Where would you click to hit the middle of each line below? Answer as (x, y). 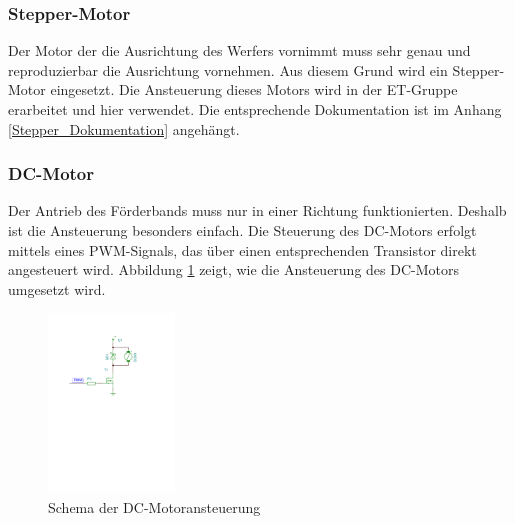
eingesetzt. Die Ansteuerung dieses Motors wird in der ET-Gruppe (254, 89)
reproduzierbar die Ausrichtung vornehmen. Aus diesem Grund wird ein (228, 69)
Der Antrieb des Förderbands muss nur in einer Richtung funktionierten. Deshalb (257, 210)
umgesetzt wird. (57, 288)
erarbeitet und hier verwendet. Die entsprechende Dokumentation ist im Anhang (255, 109)
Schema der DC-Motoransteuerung (154, 506)
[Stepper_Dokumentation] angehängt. (124, 128)
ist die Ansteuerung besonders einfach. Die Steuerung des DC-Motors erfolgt (242, 230)
